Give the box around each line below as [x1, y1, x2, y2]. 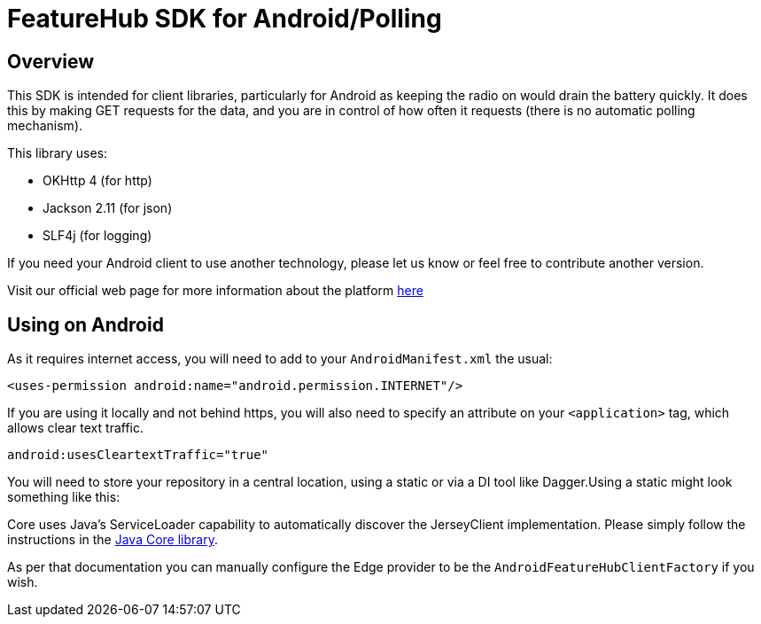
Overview [7, 50, 95, 73]
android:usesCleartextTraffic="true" [7, 448, 269, 463]
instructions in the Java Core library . [7, 532, 218, 548]
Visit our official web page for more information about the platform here [7, 283, 423, 299]
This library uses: [7, 145, 108, 161]
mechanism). [7, 118, 83, 134]
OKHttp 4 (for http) [43, 173, 152, 189]
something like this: [7, 489, 120, 505]
